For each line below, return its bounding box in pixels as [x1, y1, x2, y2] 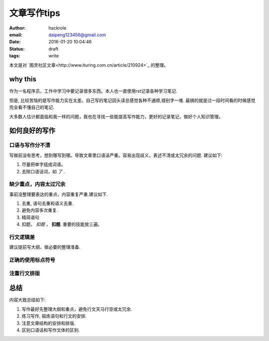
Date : [9, 39, 21, 45]
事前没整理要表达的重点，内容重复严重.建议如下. [9, 191, 108, 197]
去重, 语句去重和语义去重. [21, 200, 74, 207]
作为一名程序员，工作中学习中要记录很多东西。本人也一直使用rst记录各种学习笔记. [9, 88, 178, 94]
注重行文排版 [9, 270, 40, 277]
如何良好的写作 [9, 126, 55, 135]
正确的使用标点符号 [9, 257, 56, 264]
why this [9, 75, 37, 83]
